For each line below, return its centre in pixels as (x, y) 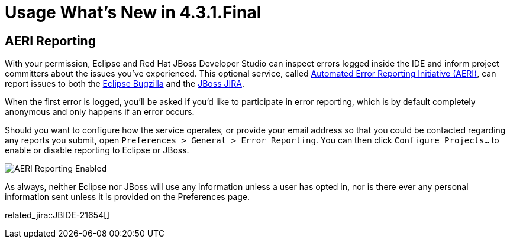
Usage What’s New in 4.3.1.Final (133, 12)
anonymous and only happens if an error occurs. (100, 112)
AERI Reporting (50, 41)
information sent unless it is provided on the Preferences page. (127, 197)
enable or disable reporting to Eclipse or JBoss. (97, 150)
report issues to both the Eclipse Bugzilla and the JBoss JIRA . (125, 84)
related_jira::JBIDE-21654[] (57, 215)
